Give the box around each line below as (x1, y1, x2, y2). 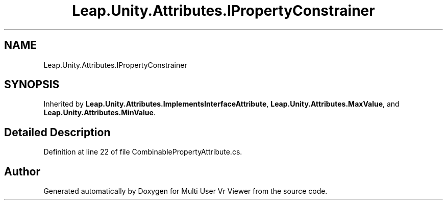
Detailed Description (4, 125, 111, 139)
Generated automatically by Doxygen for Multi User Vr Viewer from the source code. (43, 187, 328, 196)
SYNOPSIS (4, 78, 60, 91)
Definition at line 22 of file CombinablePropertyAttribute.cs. (43, 147, 242, 157)
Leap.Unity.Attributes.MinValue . (43, 108, 156, 117)
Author (4, 165, 40, 178)
